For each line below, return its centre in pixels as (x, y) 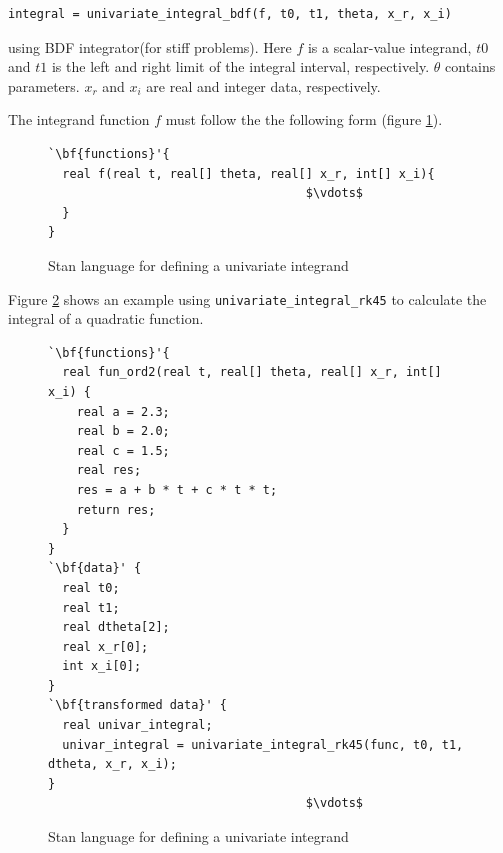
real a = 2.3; (123, 411)
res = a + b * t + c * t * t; (177, 489)
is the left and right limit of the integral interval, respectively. (240, 66)
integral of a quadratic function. (106, 318)
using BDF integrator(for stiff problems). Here (150, 46)
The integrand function (79, 119)
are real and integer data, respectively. (263, 85)
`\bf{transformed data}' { (137, 705)
